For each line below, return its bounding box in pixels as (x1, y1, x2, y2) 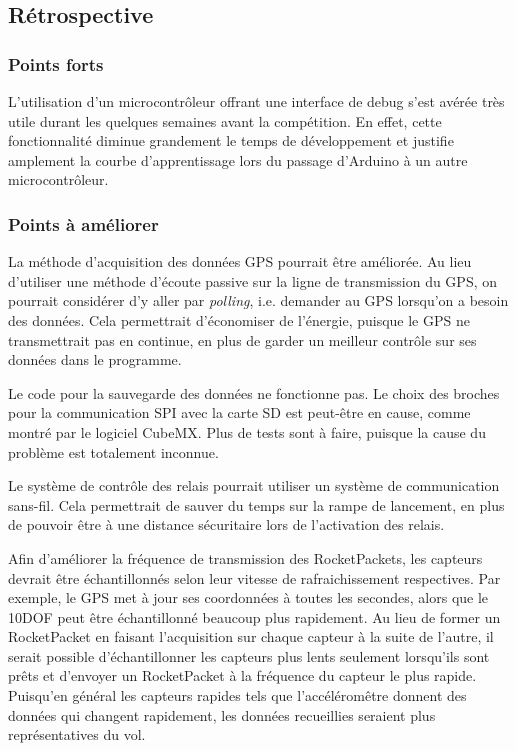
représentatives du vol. (8, 724, 146, 745)
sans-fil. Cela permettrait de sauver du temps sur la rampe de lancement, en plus (8, 494, 505, 515)
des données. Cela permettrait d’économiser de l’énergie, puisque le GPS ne (8, 309, 470, 330)
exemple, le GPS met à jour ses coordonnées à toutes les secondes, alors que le (8, 587, 489, 608)
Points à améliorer (8, 211, 159, 236)
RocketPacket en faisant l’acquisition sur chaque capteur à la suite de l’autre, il (8, 626, 494, 647)
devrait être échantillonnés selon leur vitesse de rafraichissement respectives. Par (8, 567, 501, 588)
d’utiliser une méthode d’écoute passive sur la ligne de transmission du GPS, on (8, 270, 498, 291)
